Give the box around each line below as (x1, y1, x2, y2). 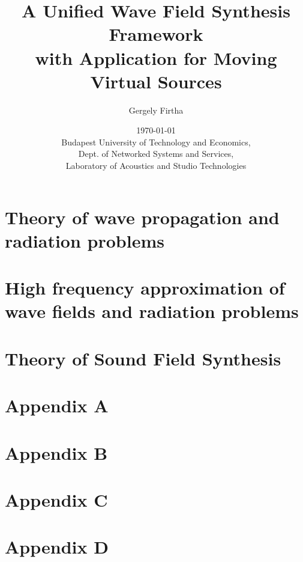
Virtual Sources (90, 69, 222, 93)
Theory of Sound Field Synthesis (5, 346, 281, 370)
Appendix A (5, 393, 109, 418)
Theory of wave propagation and (5, 204, 280, 229)
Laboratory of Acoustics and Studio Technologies (65, 159, 247, 172)
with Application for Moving (35, 45, 277, 70)
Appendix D (5, 534, 109, 559)
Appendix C (5, 487, 108, 512)
